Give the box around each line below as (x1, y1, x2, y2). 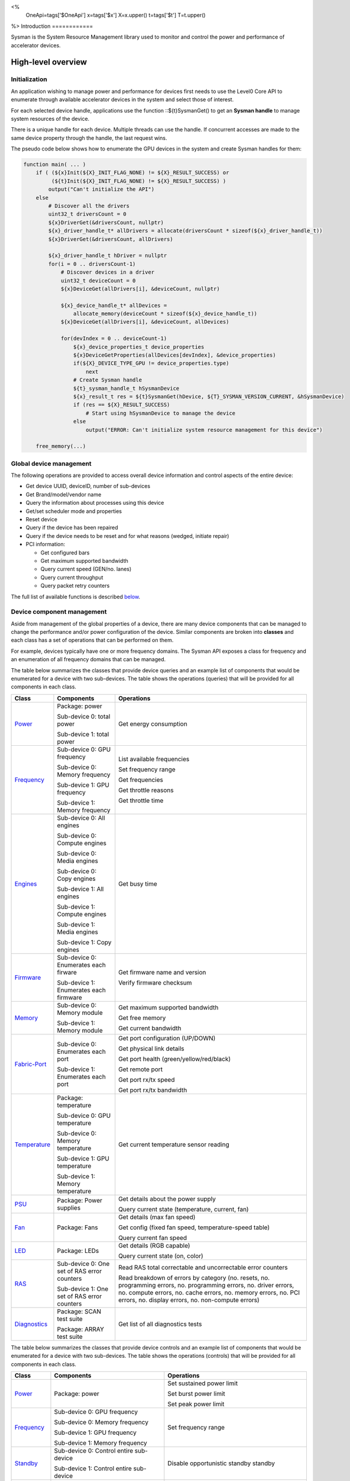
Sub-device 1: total (57, 730, 109, 738)
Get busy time (118, 880, 158, 888)
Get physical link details (118, 1044, 184, 1053)
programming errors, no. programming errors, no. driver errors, (118, 1281, 294, 1289)
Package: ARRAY (57, 1325, 105, 1333)
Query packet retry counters (40, 582, 110, 589)
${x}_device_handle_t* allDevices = (60, 302, 167, 309)
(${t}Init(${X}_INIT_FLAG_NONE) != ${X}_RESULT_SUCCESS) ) (51, 178, 226, 184)
